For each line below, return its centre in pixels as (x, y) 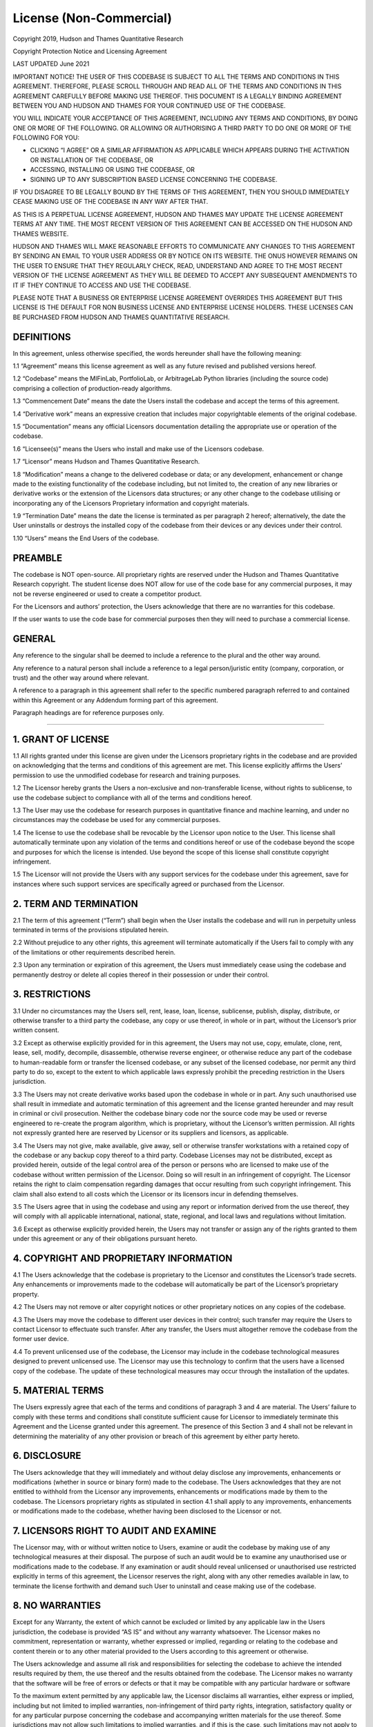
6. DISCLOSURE (47, 1456)
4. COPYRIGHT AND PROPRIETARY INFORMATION (123, 1258)
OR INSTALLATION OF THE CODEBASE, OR (92, 160)
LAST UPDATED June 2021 (51, 64)
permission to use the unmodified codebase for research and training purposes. (127, 775)
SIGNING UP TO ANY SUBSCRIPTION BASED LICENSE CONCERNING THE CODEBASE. (154, 179)
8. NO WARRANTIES (57, 1606)
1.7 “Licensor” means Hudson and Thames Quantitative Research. (106, 461)
